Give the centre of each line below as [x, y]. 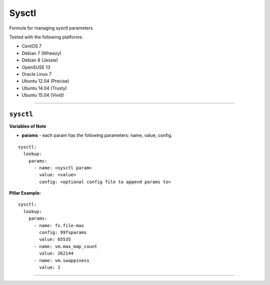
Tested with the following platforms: [46, 37]
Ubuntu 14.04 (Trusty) [44, 88]
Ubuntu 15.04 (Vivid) [43, 95]
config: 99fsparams [63, 233]
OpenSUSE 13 [36, 67]
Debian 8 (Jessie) [40, 60]
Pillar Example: [25, 193]
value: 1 [50, 267]
